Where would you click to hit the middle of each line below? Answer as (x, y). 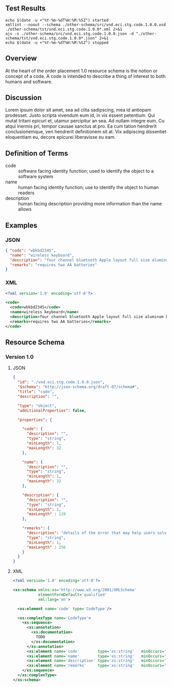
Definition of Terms (37, 153)
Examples (21, 225)
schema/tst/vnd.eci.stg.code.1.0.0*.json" (51, 38)
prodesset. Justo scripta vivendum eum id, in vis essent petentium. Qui (80, 115)
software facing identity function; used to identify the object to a (86, 171)
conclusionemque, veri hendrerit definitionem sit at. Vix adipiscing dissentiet (86, 132)
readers (26, 193)
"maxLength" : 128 (46, 514)
